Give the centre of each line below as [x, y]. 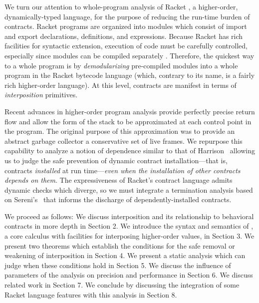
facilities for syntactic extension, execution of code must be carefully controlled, [126, 46]
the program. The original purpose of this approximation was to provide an [120, 131]
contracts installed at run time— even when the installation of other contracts [123, 170]
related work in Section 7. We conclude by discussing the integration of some [122, 285]
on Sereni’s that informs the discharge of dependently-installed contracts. [118, 199]
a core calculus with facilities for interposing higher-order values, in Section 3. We [129, 236]
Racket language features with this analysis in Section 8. [91, 294]
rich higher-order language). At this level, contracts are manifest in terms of [121, 85]
